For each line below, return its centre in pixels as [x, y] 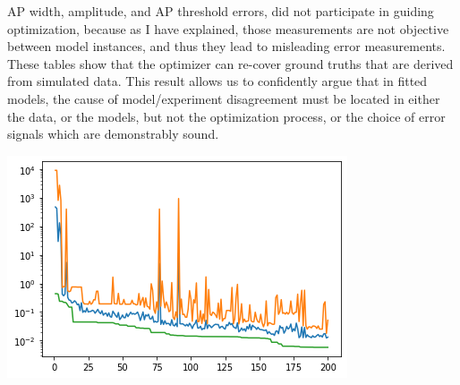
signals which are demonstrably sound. [113, 134]
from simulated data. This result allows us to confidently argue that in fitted [217, 81]
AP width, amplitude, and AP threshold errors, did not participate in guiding [221, 11]
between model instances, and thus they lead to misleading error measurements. [226, 46]
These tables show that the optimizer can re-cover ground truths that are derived [230, 63]
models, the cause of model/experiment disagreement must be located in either [224, 98]
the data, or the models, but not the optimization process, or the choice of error [226, 116]
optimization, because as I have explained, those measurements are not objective [228, 28]
